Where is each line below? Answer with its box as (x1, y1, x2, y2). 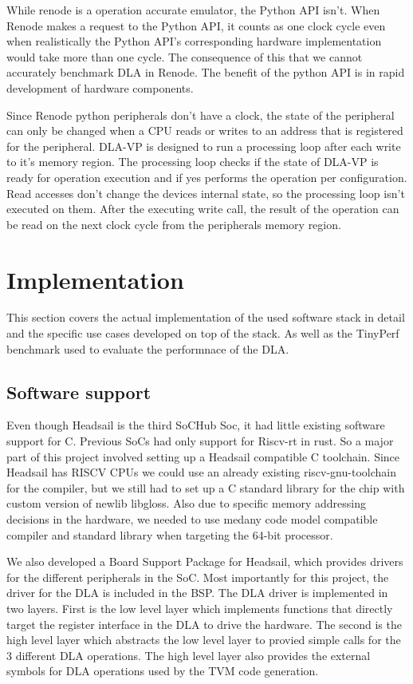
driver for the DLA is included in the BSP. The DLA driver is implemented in (6, 584, 388, 601)
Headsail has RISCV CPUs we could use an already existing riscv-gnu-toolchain (6, 464, 396, 480)
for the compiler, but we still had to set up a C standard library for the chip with (6, 479, 405, 496)
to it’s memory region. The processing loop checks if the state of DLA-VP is (6, 153, 379, 170)
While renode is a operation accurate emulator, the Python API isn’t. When (6, 2, 380, 18)
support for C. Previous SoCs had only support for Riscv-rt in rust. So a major (6, 433, 394, 449)
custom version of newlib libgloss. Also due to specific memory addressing (6, 495, 367, 512)
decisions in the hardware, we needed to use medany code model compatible (6, 510, 378, 527)
